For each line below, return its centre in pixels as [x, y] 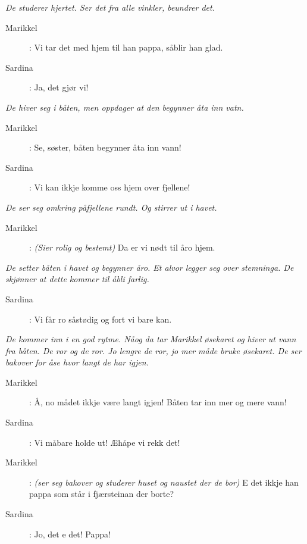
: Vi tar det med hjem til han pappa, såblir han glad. [126, 47]
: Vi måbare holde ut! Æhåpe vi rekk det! [105, 442]
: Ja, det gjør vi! [59, 87]
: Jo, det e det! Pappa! [70, 534]
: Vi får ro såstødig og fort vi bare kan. [101, 319]
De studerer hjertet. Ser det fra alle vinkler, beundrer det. [110, 7]
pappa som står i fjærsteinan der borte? [102, 494]
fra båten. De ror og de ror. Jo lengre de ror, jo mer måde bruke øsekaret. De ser [153, 350]
